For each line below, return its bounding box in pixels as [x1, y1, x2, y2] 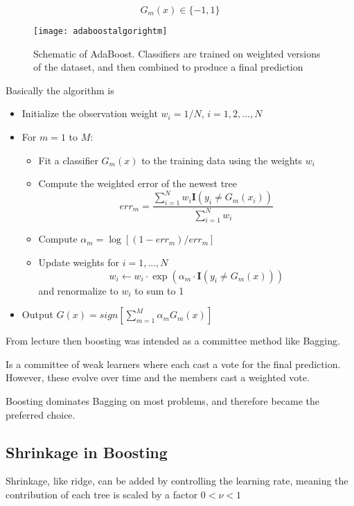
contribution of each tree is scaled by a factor [6, 487, 198, 502]
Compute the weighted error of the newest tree [38, 176, 238, 191]
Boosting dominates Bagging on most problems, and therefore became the [6, 394, 320, 408]
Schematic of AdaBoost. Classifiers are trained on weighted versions [33, 46, 321, 60]
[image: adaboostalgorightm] [33, 26, 168, 36]
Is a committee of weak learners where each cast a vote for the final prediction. [6, 356, 341, 371]
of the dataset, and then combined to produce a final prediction [33, 60, 303, 74]
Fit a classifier [38, 152, 98, 167]
